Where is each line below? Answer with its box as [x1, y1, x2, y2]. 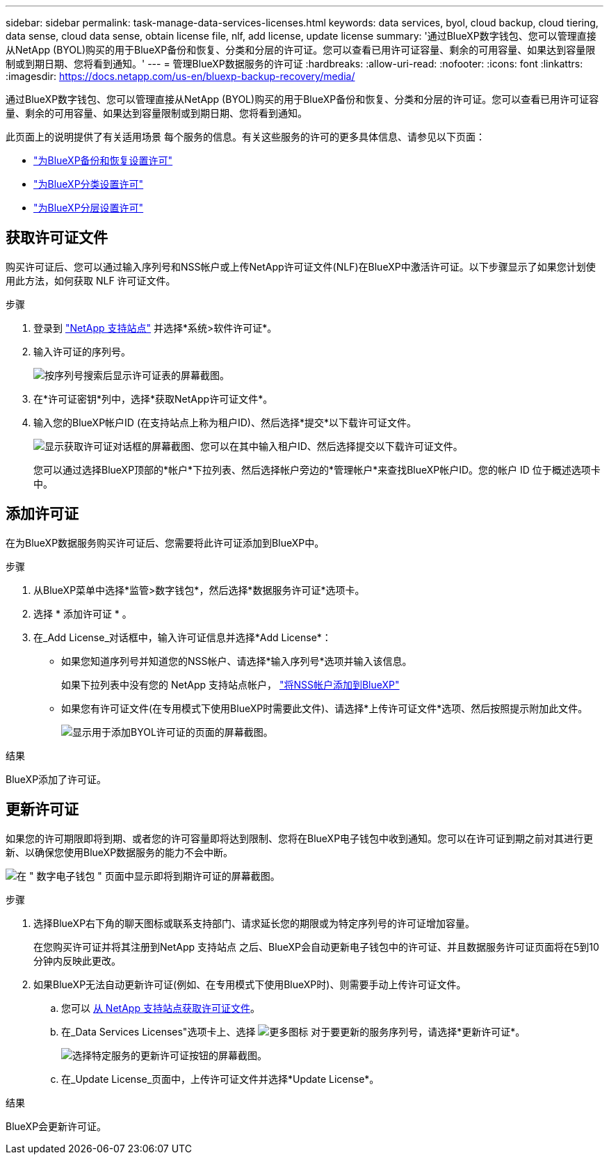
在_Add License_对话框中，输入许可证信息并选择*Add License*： [33, 631, 332, 643]
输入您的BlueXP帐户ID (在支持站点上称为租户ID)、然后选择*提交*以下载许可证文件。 [33, 416, 416, 428]
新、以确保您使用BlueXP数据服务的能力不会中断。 [6, 846, 234, 858]
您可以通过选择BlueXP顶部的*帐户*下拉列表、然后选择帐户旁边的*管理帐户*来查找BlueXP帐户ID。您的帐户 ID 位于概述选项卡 [33, 463, 601, 476]
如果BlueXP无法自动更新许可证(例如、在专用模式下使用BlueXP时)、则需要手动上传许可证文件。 [33, 978, 466, 990]
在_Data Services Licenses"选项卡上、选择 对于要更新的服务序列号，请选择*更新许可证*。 [61, 1025, 526, 1038]
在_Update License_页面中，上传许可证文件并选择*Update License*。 [61, 1072, 380, 1085]
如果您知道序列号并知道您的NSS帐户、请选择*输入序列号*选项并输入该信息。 [61, 654, 412, 667]
